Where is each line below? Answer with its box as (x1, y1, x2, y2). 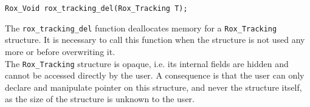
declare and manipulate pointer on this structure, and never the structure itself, (5, 80, 302, 93)
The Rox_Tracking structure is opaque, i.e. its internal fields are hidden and (5, 57, 289, 70)
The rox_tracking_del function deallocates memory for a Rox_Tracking (5, 21, 277, 34)
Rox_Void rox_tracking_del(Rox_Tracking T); (5, 4, 188, 13)
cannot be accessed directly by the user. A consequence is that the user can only (5, 69, 305, 82)
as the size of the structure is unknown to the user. (5, 92, 195, 105)
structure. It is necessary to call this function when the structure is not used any (5, 33, 305, 46)
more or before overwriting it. (5, 45, 115, 57)
